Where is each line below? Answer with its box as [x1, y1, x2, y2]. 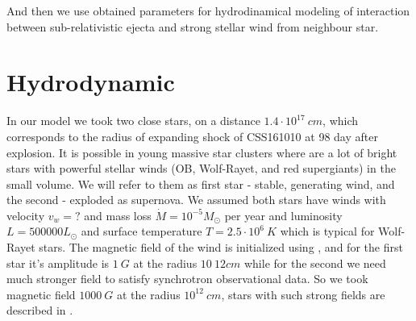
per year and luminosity [224, 206, 343, 223]
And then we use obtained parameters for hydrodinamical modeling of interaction [6, 2, 410, 19]
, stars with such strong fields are [221, 286, 385, 302]
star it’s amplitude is [6, 254, 110, 271]
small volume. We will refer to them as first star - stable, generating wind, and [6, 175, 395, 192]
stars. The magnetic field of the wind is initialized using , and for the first [39, 239, 403, 256]
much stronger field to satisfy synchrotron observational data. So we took [6, 270, 368, 287]
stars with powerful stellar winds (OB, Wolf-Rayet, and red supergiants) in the [6, 160, 396, 177]
